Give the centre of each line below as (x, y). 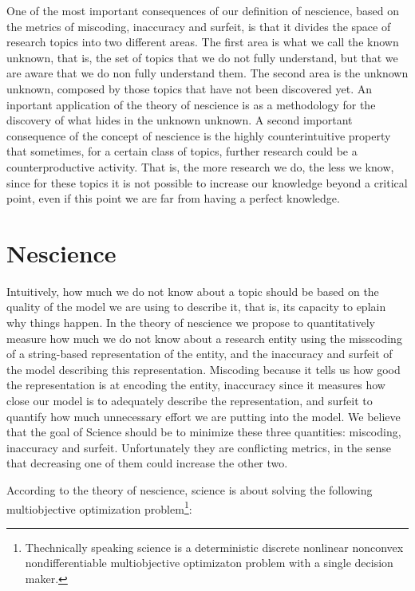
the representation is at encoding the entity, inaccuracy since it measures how (196, 385)
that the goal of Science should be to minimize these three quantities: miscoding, (204, 432)
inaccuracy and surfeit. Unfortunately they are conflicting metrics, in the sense (199, 447)
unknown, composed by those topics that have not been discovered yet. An (190, 88)
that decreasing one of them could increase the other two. (147, 463)
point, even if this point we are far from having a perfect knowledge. (173, 198)
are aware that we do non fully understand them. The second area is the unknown (207, 73)
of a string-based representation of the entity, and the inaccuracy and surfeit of (200, 354)
